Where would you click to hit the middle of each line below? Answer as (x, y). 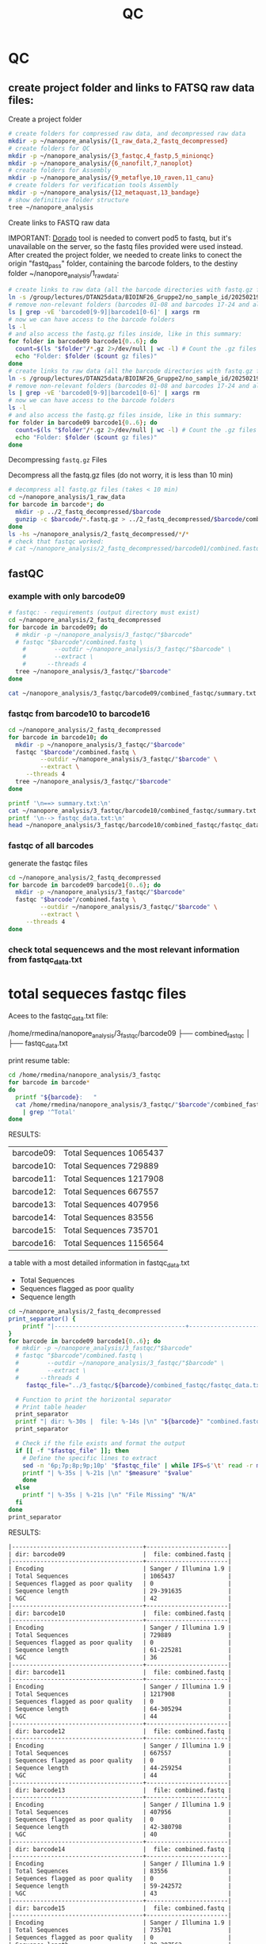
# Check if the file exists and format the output (101, 1444)
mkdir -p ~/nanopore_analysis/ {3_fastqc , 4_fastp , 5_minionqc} (111, 155)
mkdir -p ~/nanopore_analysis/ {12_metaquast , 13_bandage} (104, 193)
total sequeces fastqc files (97, 994)
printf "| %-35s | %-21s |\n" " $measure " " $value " (108, 1473)
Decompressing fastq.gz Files (58, 460)
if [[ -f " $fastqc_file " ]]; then (72, 1451)
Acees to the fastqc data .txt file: (58, 1016)
